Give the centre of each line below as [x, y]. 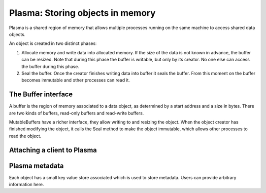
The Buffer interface [41, 95]
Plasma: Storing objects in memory [83, 13]
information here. [27, 185]
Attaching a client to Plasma [53, 150]
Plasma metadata [36, 166]
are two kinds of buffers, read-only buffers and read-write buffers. [77, 113]
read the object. [25, 136]
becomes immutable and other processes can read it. [76, 80]
